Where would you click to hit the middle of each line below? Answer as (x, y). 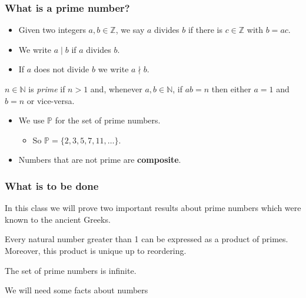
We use (31, 120)
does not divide (61, 69)
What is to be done (52, 185)
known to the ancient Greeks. (58, 219)
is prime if (47, 89)
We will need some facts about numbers (76, 290)
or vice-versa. (51, 100)
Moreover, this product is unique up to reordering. (96, 250)
